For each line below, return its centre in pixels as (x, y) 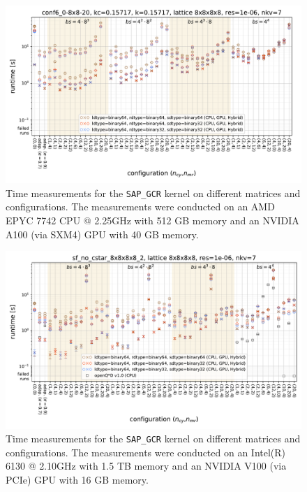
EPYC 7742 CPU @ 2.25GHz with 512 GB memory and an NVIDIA (152, 220)
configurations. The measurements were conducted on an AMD (140, 207)
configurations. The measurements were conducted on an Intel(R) (146, 452)
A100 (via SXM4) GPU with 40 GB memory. (102, 234)
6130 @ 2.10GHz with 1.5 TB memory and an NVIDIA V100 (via (146, 466)
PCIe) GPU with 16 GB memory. (77, 479)
